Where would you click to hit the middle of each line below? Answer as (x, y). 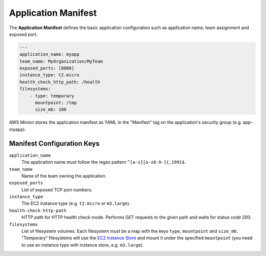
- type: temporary (52, 96)
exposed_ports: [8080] (47, 68)
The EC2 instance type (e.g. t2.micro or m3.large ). (76, 203)
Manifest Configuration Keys (54, 143)
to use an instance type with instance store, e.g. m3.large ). (83, 245)
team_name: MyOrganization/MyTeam (61, 61)
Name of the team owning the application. (64, 176)
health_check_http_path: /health (60, 82)
